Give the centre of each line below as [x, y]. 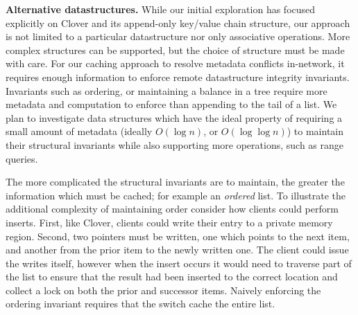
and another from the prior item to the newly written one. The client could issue [177, 250]
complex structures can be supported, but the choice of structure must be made [175, 49]
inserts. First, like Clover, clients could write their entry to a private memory [169, 222]
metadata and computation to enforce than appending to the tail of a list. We [171, 104]
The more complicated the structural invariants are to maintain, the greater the [175, 182]
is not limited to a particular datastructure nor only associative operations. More [178, 36]
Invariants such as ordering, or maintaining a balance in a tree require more [167, 90]
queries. [22, 158]
